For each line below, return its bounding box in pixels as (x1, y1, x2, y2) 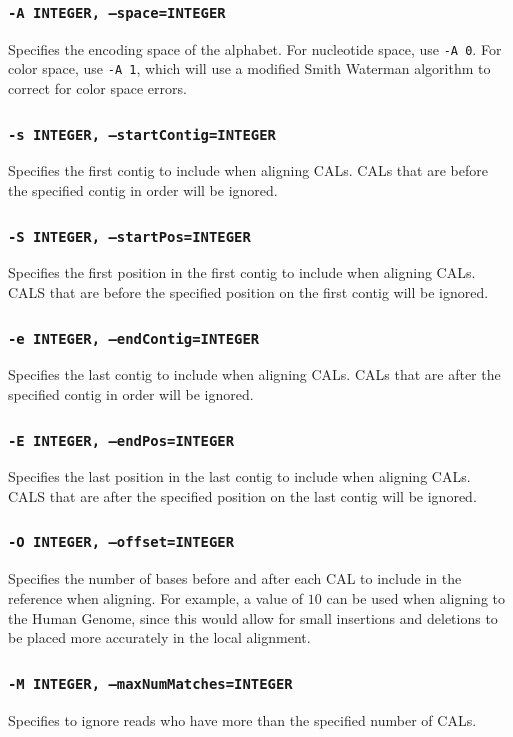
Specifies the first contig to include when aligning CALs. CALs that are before (8, 160, 488, 181)
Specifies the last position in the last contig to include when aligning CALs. (8, 466, 471, 487)
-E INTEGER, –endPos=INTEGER (8, 432, 235, 449)
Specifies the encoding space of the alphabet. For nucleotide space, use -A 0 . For (8, 38, 502, 59)
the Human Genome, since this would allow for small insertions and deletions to (8, 607, 498, 628)
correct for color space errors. (8, 78, 187, 99)
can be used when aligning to (326, 587, 506, 608)
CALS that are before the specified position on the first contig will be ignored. (8, 282, 489, 303)
